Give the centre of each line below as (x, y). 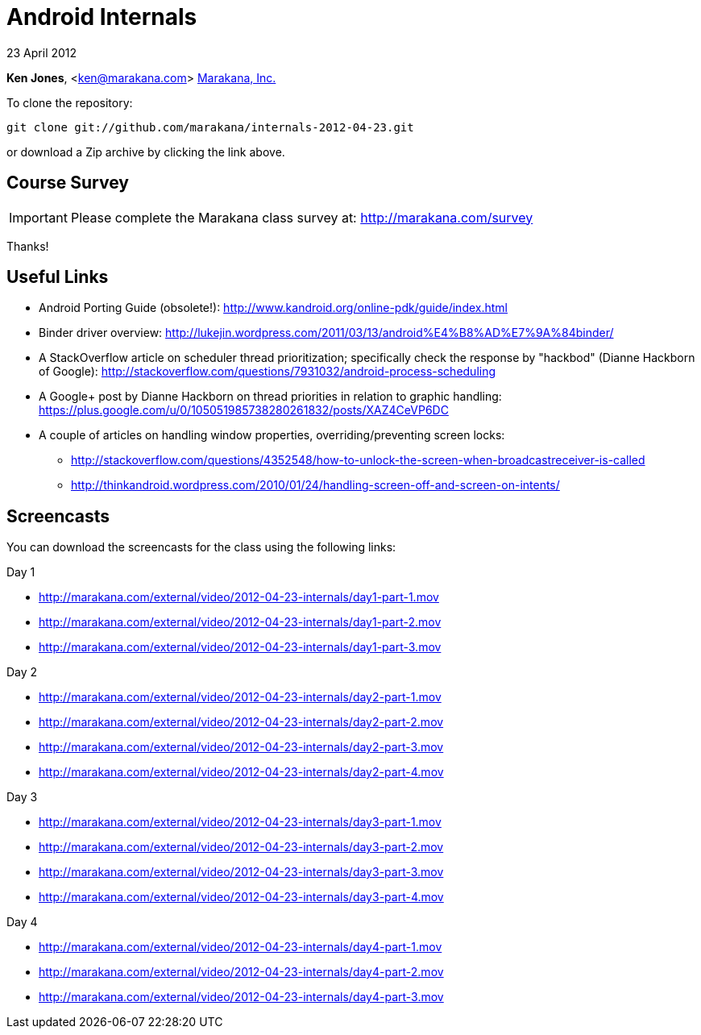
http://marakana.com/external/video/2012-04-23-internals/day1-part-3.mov (240, 647)
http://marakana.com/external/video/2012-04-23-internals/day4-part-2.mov (241, 972)
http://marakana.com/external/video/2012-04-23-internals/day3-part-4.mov (241, 897)
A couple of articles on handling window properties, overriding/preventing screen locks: (272, 435)
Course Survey (68, 183)
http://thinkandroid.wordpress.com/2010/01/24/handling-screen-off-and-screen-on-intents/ (315, 485)
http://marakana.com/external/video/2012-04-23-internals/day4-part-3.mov (241, 997)
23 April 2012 (42, 52)
